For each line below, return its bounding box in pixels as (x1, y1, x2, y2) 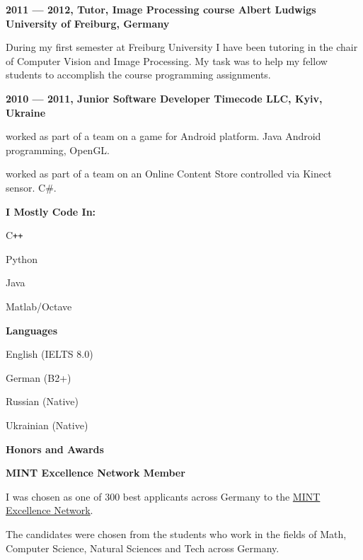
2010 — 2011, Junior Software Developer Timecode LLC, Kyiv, (6, 91, 323, 105)
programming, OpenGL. (6, 142, 110, 157)
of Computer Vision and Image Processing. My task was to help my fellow (6, 53, 328, 68)
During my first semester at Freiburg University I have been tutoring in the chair (6, 40, 358, 54)
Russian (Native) (6, 394, 79, 409)
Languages (6, 322, 58, 337)
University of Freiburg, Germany (6, 16, 170, 30)
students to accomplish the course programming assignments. (6, 67, 271, 82)
